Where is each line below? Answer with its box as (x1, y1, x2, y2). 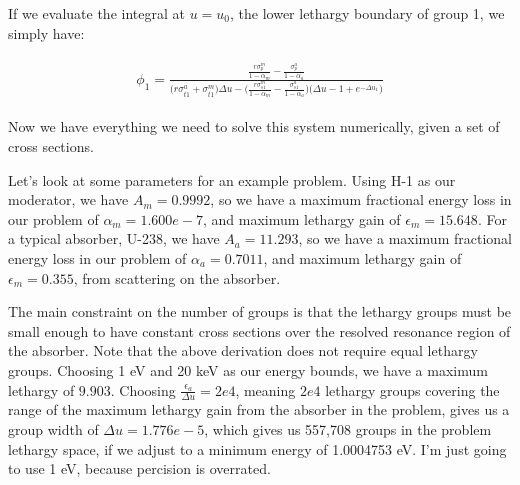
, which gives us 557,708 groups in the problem (204, 419, 492, 439)
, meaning (235, 379, 296, 400)
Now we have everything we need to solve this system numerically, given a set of (8, 116, 500, 137)
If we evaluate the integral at (8, 3, 185, 23)
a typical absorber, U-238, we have (8, 228, 220, 249)
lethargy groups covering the (325, 379, 500, 400)
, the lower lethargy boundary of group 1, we (230, 3, 505, 23)
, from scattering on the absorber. (73, 267, 281, 288)
